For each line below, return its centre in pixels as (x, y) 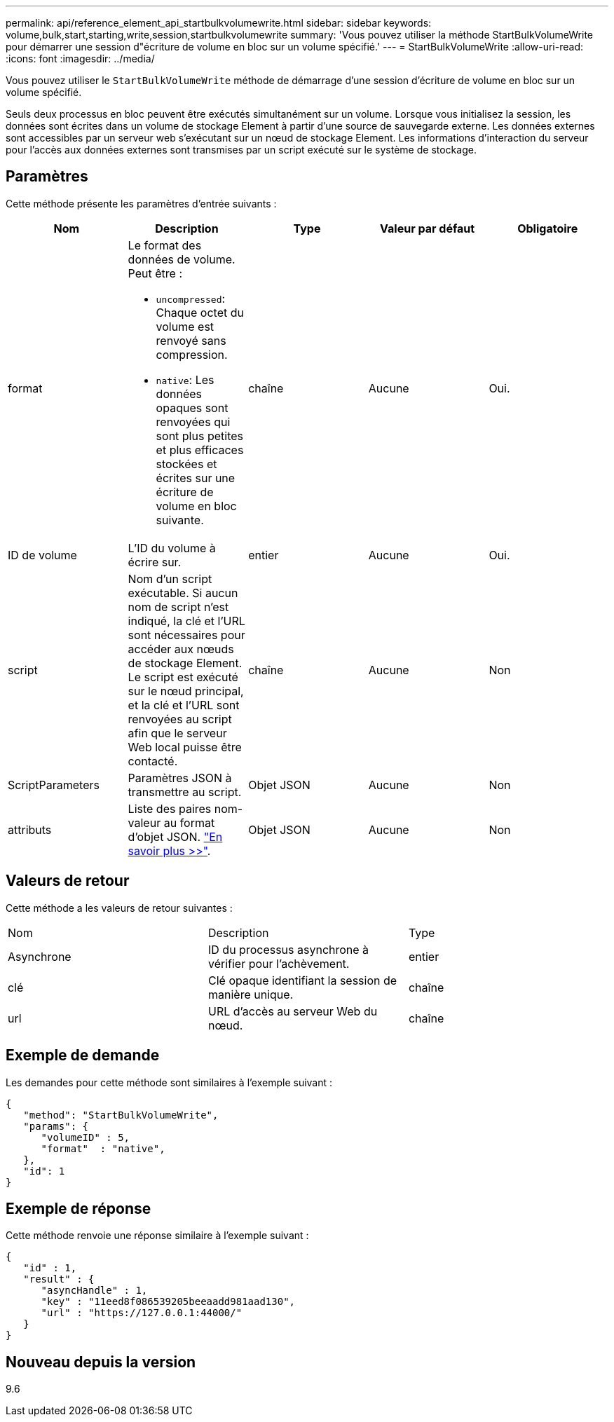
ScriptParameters (54, 785)
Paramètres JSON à (180, 778)
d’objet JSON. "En (175, 836)
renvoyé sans (191, 340)
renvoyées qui (193, 422)
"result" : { (59, 1279)
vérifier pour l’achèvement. (279, 963)
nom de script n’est (178, 607)
